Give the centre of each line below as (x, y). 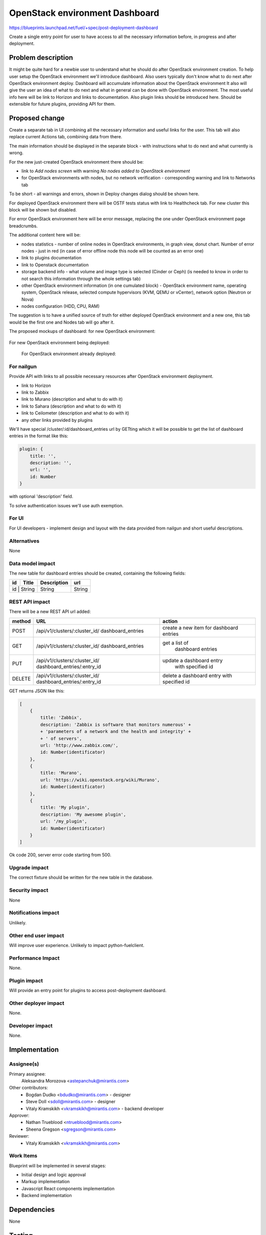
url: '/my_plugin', (64, 822)
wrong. (16, 153)
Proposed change (37, 118)
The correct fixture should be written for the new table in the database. (81, 877)
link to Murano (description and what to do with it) (72, 399)
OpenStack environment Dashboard (84, 13)
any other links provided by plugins (57, 420)
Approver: (19, 1115)
